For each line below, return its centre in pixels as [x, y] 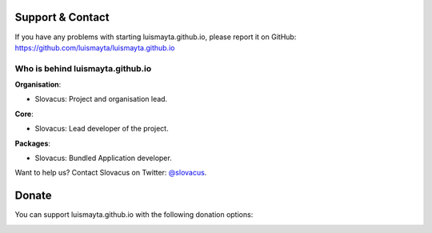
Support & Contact [62, 17]
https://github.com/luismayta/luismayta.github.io [95, 47]
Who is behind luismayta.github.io [83, 68]
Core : [24, 114]
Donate [33, 196]
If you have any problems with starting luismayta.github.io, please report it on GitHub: [156, 37]
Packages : [33, 143]
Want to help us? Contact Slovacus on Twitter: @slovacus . [111, 173]
